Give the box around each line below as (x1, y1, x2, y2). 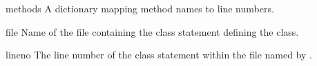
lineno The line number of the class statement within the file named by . (6, 47, 312, 62)
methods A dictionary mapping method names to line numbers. (6, 1, 274, 15)
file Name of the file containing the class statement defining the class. (6, 24, 299, 38)
